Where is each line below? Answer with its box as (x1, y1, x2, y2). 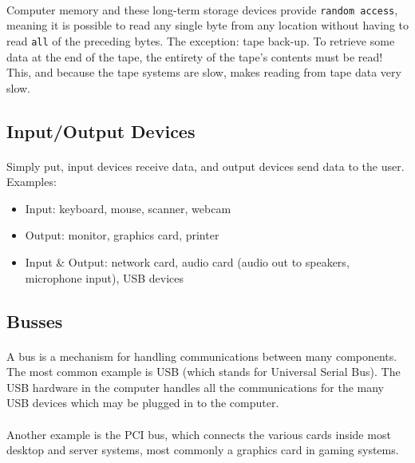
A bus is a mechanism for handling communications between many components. (6, 347, 397, 364)
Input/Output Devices (6, 118, 196, 143)
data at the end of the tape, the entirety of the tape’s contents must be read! (6, 48, 383, 65)
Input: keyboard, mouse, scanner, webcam (25, 200, 231, 216)
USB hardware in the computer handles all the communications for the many (6, 378, 385, 395)
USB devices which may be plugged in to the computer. (6, 394, 279, 411)
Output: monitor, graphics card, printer (25, 227, 219, 243)
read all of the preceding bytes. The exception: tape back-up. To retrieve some (6, 32, 395, 49)
